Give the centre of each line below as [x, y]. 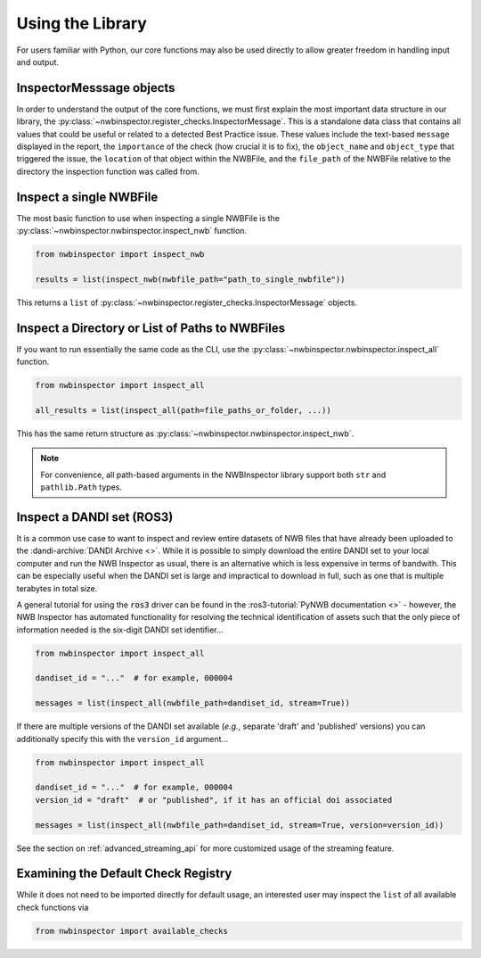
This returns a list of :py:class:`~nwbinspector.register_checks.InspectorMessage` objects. [187, 302]
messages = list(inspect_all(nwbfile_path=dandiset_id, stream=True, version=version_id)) [240, 825]
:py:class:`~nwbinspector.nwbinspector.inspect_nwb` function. [132, 231]
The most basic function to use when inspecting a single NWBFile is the [148, 218]
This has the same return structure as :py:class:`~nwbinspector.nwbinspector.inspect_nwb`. [185, 434]
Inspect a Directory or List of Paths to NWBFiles [151, 328]
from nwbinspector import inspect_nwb [120, 255]
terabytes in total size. [57, 588]
